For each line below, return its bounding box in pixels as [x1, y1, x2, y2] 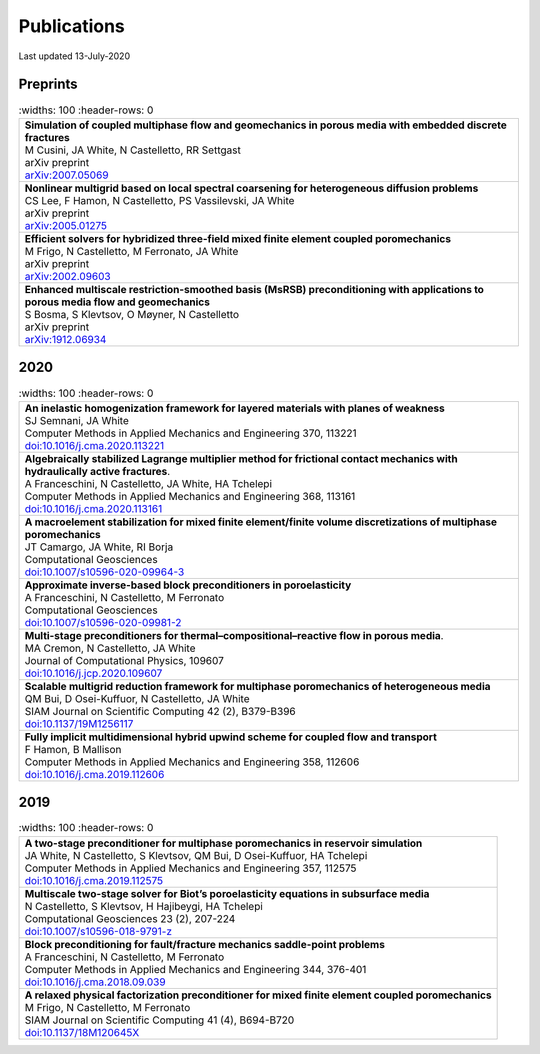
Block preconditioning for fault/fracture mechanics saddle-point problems [24, 937, 385, 951]
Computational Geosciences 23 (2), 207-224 [24, 911, 236, 925]
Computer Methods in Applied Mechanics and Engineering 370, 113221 [24, 426, 357, 440]
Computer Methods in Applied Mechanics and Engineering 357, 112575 [24, 861, 357, 875]
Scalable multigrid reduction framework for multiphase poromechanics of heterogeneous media [24, 679, 491, 693]
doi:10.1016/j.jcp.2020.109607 [24, 666, 163, 680]
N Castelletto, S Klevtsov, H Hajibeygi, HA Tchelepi [24, 899, 264, 913]
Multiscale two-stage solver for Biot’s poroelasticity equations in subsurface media [24, 886, 430, 900]
